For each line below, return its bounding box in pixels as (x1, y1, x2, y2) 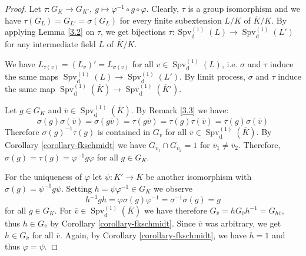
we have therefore (144, 204, 207, 216)
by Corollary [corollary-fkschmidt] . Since (50, 217, 196, 229)
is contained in (97, 125, 151, 137)
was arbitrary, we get (205, 217, 281, 229)
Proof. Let (5, 2, 41, 14)
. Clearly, (146, 2, 179, 14)
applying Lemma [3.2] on (5, 25, 95, 38)
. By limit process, (179, 70, 245, 83)
